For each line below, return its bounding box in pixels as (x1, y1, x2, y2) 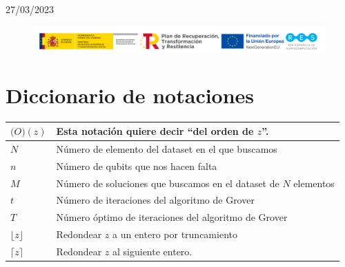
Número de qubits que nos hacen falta (56, 158, 217, 173)
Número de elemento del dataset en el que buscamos (56, 141, 277, 156)
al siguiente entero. (112, 244, 193, 258)
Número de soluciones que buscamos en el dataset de (56, 175, 279, 190)
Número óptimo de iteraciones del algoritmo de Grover (56, 210, 288, 224)
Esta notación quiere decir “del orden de (56, 124, 254, 138)
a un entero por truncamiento (112, 227, 237, 242)
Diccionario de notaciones (6, 81, 255, 109)
